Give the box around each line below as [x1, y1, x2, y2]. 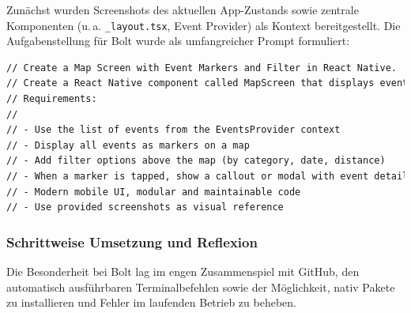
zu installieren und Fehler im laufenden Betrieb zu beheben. [6, 294, 296, 311]
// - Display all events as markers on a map [6, 139, 250, 151]
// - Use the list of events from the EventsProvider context [6, 124, 341, 136]
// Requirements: [6, 93, 97, 105]
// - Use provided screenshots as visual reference [6, 202, 284, 213]
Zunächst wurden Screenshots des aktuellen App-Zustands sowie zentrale [6, 2, 359, 17]
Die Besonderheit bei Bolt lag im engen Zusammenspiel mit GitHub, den [6, 263, 360, 279]
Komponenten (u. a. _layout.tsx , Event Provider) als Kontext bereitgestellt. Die [6, 17, 401, 33]
